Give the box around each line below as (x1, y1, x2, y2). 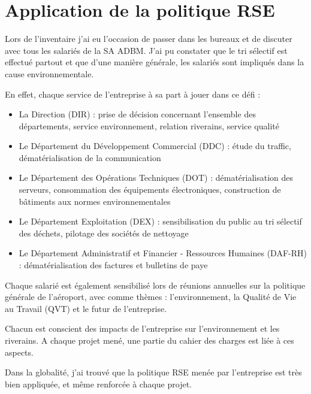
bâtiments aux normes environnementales (19, 195, 171, 207)
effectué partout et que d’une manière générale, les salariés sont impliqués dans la (5, 56, 304, 68)
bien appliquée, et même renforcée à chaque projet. (5, 377, 192, 390)
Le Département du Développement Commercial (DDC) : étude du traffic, (19, 140, 291, 152)
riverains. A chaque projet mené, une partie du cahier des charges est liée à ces (5, 334, 294, 346)
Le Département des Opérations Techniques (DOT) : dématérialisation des (19, 171, 294, 184)
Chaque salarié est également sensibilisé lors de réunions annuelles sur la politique (5, 278, 306, 291)
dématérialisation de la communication (19, 151, 161, 163)
